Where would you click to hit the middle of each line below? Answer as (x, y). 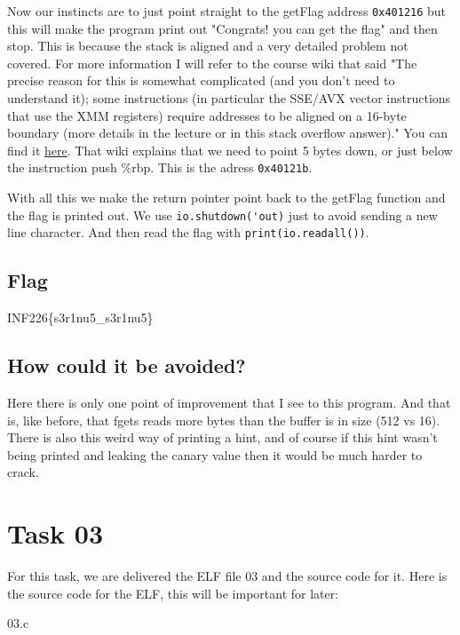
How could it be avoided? (127, 365)
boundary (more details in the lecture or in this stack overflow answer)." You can (228, 133)
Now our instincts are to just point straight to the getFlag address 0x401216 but (227, 11)
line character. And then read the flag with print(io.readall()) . (188, 232)
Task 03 (55, 533)
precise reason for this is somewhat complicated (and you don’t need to (201, 80)
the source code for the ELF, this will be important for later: (173, 593)
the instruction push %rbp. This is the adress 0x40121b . (160, 167)
